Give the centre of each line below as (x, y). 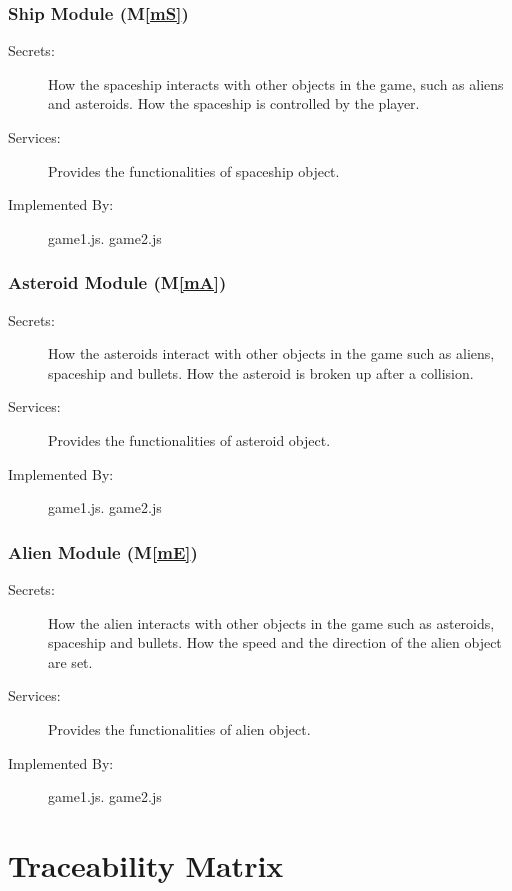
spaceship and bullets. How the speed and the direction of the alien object (275, 642)
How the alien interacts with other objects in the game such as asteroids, (271, 622)
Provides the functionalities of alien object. (179, 728)
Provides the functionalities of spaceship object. (194, 170)
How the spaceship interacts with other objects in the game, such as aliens (276, 83)
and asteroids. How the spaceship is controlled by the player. (234, 103)
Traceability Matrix (146, 864)
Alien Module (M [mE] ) (103, 551)
